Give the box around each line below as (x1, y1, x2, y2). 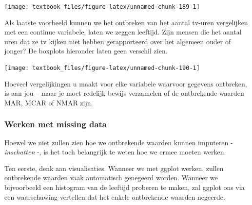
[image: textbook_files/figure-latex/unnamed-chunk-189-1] (4, 3, 200, 10)
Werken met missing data (4, 118, 107, 130)
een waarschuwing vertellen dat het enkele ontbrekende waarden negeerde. (4, 191, 225, 202)
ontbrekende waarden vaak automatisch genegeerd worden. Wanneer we (4, 172, 218, 183)
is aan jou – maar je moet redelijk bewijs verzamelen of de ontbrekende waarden (4, 88, 244, 98)
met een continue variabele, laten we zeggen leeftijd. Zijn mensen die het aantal (4, 27, 242, 37)
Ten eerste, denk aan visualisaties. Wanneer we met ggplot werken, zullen (4, 163, 224, 173)
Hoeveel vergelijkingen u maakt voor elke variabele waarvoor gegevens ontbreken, (4, 78, 247, 88)
